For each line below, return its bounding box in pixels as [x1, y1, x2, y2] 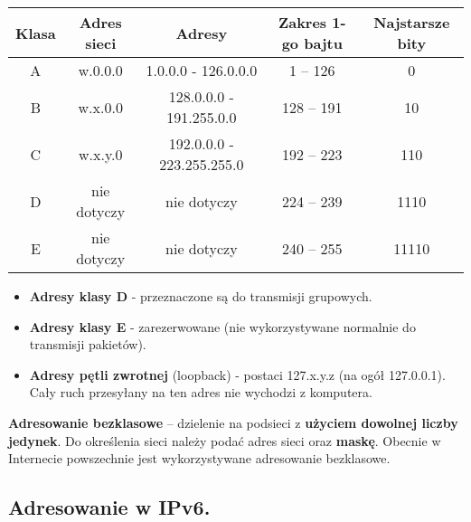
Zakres [278, 12, 327, 33]
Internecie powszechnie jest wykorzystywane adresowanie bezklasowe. [8, 449, 391, 468]
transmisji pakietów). [29, 335, 146, 354]
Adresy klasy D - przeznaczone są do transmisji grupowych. [29, 287, 372, 305]
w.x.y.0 [78, 143, 123, 165]
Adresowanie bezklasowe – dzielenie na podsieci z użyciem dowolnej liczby [8, 413, 458, 432]
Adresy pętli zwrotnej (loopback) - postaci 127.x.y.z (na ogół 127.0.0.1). [29, 365, 446, 384]
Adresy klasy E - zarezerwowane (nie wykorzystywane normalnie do [29, 317, 416, 336]
